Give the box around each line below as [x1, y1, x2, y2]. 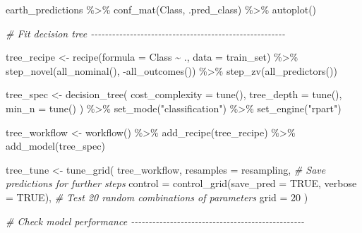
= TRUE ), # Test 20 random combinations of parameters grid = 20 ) [6, 189, 308, 204]
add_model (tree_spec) [6, 138, 105, 153]
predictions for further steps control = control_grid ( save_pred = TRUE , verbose [6, 176, 357, 191]
